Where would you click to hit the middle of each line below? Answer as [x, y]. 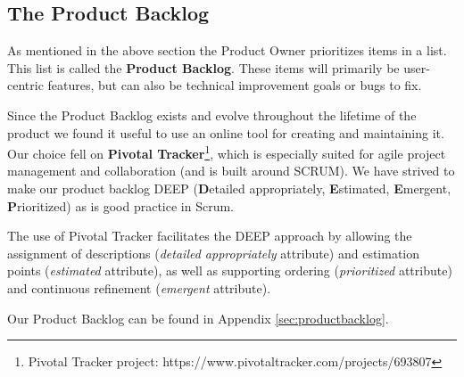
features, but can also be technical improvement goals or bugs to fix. [235, 85]
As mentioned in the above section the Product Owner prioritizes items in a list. [227, 50]
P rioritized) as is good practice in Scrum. [120, 205]
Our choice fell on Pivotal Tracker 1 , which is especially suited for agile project [227, 152]
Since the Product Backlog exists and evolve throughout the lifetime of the [212, 115]
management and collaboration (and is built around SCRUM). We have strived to [231, 171]
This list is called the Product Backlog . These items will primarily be [203, 67]
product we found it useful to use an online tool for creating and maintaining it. [226, 132]
